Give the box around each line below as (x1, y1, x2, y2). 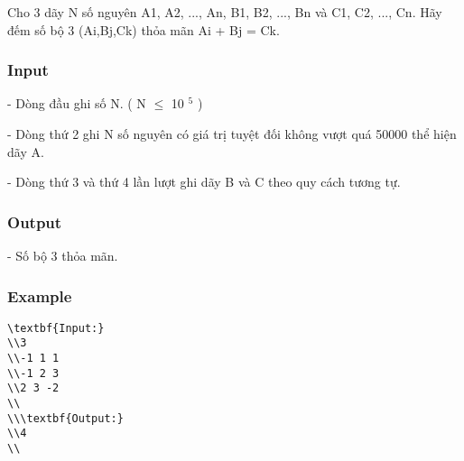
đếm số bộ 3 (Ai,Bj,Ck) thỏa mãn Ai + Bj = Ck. (7, 20, 280, 39)
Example (7, 284, 72, 307)
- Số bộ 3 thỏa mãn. (7, 246, 118, 264)
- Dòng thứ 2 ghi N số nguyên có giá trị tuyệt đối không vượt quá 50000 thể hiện (7, 124, 457, 143)
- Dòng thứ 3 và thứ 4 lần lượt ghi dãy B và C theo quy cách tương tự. (7, 172, 401, 191)
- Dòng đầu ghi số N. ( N (7, 94, 146, 113)
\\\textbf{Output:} (7, 411, 124, 425)
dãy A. (7, 142, 44, 161)
